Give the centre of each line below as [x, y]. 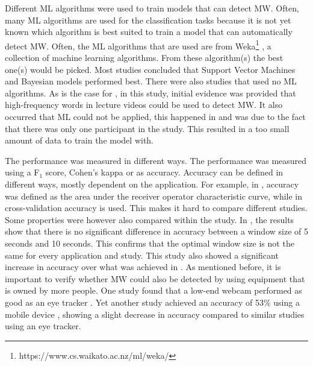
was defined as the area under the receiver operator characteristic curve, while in [154, 196]
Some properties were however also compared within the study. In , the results [150, 219]
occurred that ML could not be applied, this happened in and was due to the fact [155, 116]
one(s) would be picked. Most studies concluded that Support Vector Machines [150, 69]
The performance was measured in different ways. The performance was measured [156, 160]
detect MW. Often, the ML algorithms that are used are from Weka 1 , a [138, 45]
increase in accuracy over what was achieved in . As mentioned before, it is [143, 267]
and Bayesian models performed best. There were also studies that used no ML [151, 81]
